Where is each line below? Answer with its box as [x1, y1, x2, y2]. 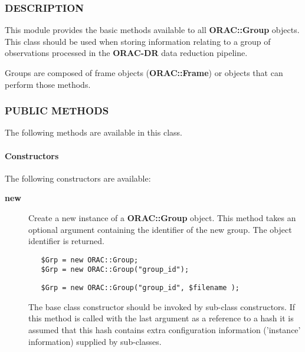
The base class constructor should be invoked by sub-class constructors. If [28, 300, 296, 312]
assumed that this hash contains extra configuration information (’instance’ [28, 323, 301, 335]
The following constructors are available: [5, 172, 151, 184]
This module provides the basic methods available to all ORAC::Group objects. [5, 24, 300, 36]
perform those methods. [5, 78, 91, 90]
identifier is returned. [28, 235, 104, 247]
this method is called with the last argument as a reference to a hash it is [28, 312, 294, 324]
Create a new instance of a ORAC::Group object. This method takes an [28, 211, 296, 223]
